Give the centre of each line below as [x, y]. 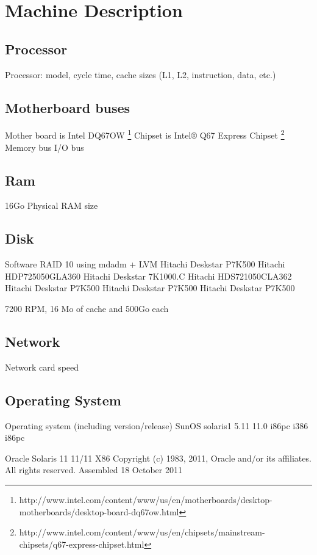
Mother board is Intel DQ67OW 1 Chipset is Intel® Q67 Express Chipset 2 [145, 134]
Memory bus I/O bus [45, 147]
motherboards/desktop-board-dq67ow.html [99, 511]
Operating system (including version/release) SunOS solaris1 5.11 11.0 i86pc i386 [157, 425]
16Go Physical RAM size [52, 205]
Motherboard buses [68, 107]
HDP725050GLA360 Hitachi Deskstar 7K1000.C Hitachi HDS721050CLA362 [148, 276]
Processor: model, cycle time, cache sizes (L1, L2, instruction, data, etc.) [141, 74]
